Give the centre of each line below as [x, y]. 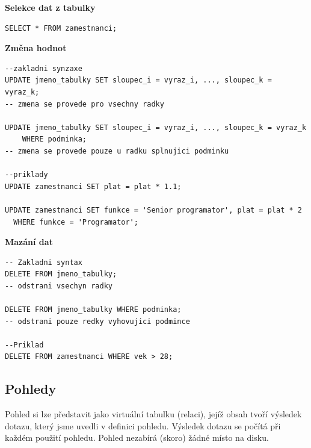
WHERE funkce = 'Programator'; [76, 222]
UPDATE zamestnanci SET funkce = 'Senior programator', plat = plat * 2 [153, 210]
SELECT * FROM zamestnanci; [61, 28]
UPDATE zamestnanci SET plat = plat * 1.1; [93, 186]
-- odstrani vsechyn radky [59, 286]
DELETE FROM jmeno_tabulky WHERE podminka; [93, 310]
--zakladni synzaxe [44, 68]
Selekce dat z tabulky [50, 7]
